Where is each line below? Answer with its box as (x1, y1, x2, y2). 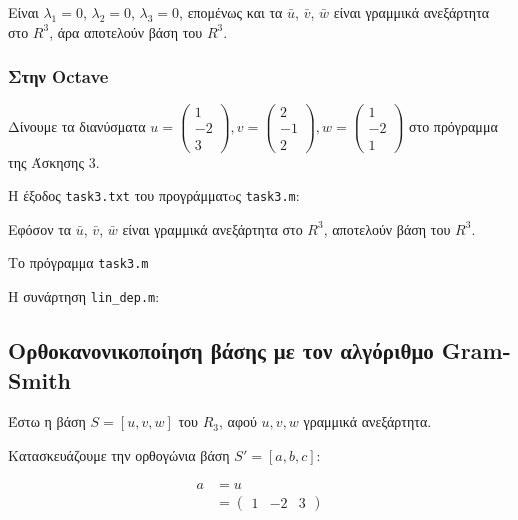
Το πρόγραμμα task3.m (8, 252, 149, 273)
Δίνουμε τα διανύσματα (8, 115, 146, 136)
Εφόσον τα (8, 218, 72, 239)
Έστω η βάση (8, 411, 86, 432)
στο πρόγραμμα (408, 115, 498, 136)
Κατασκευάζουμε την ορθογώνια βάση (8, 444, 230, 465)
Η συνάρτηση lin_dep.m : (8, 286, 160, 307)
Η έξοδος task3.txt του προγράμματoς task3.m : (8, 185, 300, 206)
